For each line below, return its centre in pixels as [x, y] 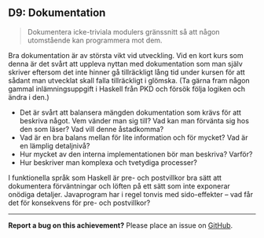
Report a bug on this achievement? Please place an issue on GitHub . [121, 225]
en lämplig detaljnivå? [55, 145]
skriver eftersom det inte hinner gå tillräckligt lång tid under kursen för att [126, 72]
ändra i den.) [29, 97]
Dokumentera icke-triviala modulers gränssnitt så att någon [123, 31]
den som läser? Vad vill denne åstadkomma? [92, 129]
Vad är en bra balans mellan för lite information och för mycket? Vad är [134, 137]
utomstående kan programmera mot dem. [95, 40]
